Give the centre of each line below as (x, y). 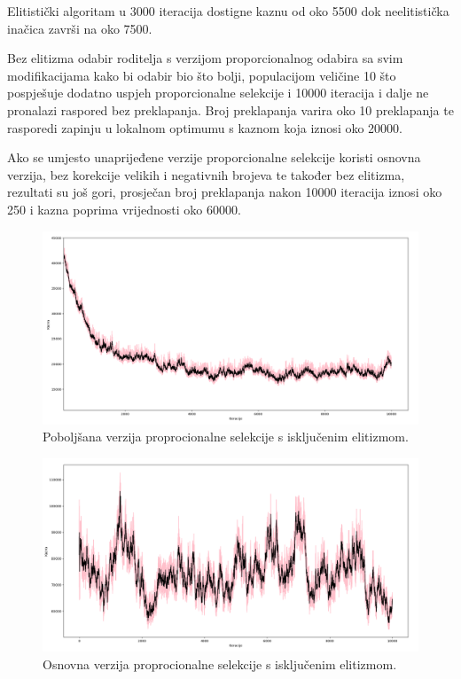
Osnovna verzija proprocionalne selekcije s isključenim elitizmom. (220, 663)
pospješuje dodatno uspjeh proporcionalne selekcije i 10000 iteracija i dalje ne (218, 93)
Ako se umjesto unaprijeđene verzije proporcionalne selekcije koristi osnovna (214, 157)
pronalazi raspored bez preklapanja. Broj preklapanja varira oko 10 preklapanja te (230, 109)
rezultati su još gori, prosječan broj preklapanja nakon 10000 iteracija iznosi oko (225, 192)
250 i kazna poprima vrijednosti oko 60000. (124, 209)
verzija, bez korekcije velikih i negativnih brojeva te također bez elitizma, (206, 174)
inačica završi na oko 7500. (80, 28)
